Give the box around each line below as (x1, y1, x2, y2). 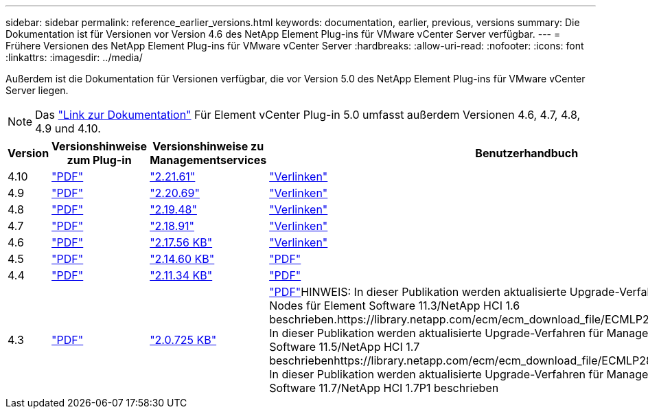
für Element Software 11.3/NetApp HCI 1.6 (305, 299, 520, 312)
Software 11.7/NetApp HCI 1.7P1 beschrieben (269, 381, 499, 395)
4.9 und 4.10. (35, 122, 101, 135)
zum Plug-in (67, 153, 132, 167)
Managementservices (150, 153, 267, 167)
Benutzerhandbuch (475, 146, 579, 160)
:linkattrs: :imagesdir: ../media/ (5, 51, 143, 63)
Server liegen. (5, 84, 69, 96)
